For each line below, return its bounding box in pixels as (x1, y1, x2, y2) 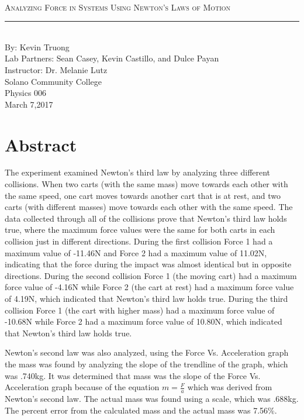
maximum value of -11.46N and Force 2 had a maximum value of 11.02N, (5, 246, 267, 259)
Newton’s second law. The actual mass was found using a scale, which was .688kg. (5, 392, 299, 404)
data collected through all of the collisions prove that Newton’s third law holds (5, 212, 287, 224)
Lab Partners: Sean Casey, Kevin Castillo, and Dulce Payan (5, 52, 219, 64)
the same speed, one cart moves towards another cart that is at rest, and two (5, 189, 281, 201)
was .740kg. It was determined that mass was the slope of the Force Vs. (5, 369, 261, 381)
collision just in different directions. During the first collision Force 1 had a (5, 235, 273, 247)
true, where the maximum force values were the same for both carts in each (5, 223, 275, 236)
